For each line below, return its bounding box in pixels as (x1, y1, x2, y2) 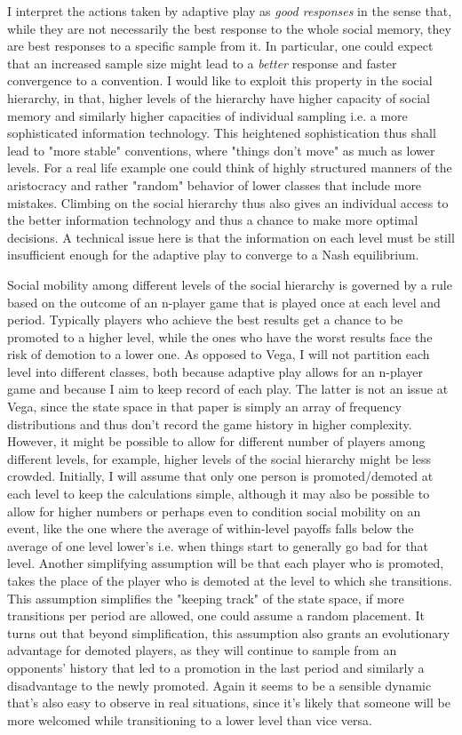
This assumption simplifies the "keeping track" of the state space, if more (7, 588, 404, 607)
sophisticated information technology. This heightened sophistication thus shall (7, 124, 436, 142)
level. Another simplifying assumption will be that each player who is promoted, (7, 554, 444, 572)
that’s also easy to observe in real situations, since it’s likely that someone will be (7, 693, 450, 712)
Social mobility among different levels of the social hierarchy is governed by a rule (7, 275, 452, 293)
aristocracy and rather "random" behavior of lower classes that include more (7, 175, 422, 194)
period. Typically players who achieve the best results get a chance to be (7, 310, 403, 329)
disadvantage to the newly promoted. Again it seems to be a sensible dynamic (7, 675, 432, 694)
